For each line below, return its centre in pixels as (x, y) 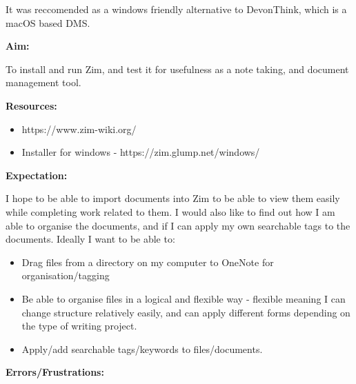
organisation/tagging (66, 275)
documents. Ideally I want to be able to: (90, 239)
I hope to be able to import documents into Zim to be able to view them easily (173, 198)
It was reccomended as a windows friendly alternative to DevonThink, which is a (176, 9)
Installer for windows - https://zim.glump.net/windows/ (141, 152)
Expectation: (37, 175)
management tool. (43, 82)
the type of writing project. (79, 326)
